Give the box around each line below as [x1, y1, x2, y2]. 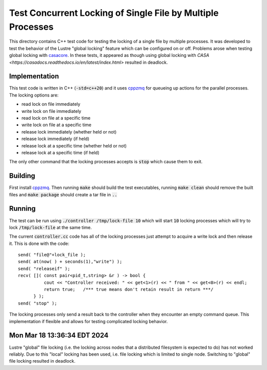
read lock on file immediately [21, 101, 81, 107]
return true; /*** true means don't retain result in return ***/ [44, 287, 214, 292]
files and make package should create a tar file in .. [9, 191, 118, 197]
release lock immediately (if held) [21, 136, 89, 142]
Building [9, 172, 36, 180]
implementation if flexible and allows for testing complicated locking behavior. [9, 318, 168, 324]
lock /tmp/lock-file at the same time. [9, 224, 92, 230]
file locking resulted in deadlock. [9, 358, 76, 364]
